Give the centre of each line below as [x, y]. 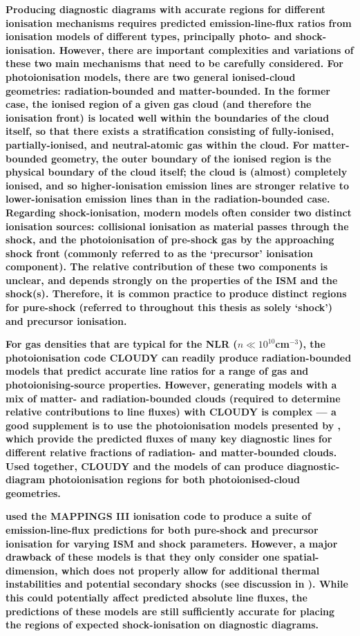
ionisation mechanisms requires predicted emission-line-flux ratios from [179, 22]
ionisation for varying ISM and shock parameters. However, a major [172, 543]
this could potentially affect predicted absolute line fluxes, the [157, 597]
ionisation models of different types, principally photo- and [149, 36]
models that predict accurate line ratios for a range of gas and [157, 371]
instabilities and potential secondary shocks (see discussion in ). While [177, 584]
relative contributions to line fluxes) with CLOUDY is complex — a [171, 412]
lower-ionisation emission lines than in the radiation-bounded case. [168, 199]
